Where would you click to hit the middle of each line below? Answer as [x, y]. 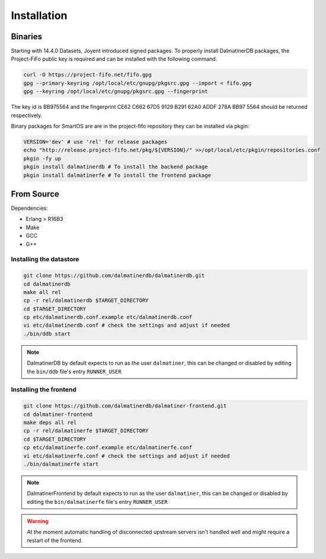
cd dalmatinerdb [47, 284]
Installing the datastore [45, 260]
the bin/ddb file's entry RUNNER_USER [74, 371]
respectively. [27, 115]
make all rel [42, 292]
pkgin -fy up [42, 158]
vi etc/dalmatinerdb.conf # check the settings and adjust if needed [127, 326]
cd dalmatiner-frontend [58, 414]
